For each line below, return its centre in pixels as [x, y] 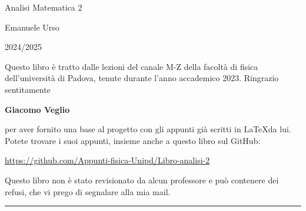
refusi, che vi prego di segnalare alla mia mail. [88, 191]
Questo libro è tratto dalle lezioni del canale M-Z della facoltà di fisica [132, 66]
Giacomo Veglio [37, 109]
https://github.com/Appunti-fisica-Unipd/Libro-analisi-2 [107, 160]
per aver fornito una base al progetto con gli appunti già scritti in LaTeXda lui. [148, 129]
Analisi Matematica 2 [44, 7]
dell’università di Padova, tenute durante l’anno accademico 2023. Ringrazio [142, 78]
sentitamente [28, 89]
